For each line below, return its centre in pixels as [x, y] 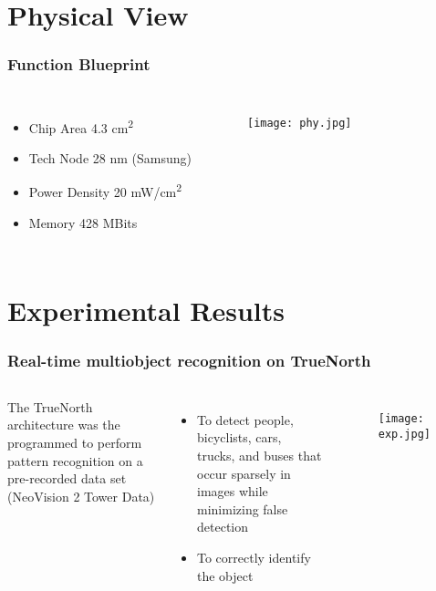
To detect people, [245, 419]
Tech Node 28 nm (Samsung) [110, 157]
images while [233, 491]
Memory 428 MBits [83, 222]
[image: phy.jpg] [299, 123]
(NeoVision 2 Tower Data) [81, 496]
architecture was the [64, 425]
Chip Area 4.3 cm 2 [81, 126]
